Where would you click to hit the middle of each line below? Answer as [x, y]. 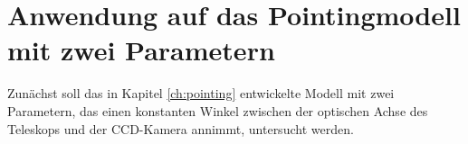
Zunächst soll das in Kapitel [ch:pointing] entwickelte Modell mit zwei [201, 93]
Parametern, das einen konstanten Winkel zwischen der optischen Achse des [218, 110]
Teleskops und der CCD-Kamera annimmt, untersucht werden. [181, 128]
